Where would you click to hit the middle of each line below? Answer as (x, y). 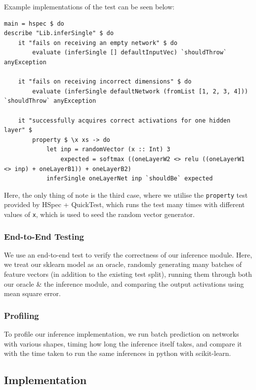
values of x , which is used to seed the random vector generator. (99, 214)
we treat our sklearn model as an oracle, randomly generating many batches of (123, 264)
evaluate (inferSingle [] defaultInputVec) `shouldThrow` (130, 53)
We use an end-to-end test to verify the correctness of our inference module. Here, (128, 254)
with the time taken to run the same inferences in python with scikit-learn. (118, 353)
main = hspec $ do (34, 23)
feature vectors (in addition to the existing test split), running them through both (128, 274)
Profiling (21, 315)
